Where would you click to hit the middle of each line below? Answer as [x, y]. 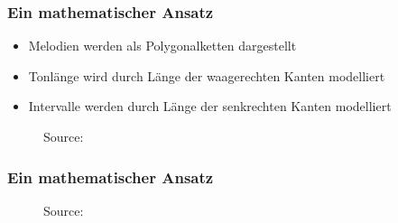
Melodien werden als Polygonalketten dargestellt [162, 46]
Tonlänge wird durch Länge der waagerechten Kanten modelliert [207, 75]
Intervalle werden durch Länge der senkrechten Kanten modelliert [210, 106]
